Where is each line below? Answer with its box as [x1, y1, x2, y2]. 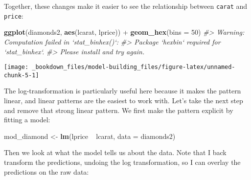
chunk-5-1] [4, 71, 39, 79]
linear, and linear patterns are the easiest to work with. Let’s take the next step [4, 95, 243, 105]
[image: [4, 64, 29, 71]
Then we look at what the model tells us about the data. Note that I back [4, 147, 227, 157]
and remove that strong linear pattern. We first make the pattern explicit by [4, 105, 233, 115]
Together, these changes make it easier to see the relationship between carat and [4, 1, 248, 11]
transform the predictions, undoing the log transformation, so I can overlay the [4, 157, 241, 167]
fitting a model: [4, 114, 50, 125]
